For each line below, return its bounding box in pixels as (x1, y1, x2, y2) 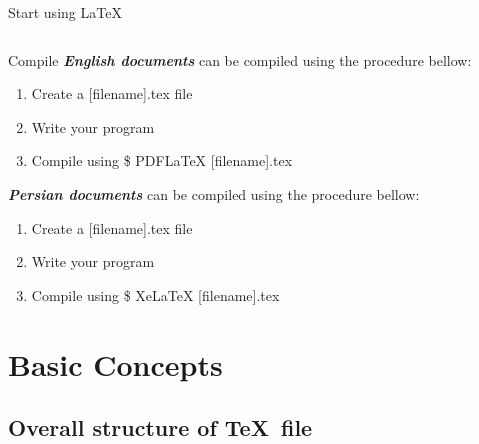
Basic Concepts (8, 343, 223, 384)
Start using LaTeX (8, 2, 122, 22)
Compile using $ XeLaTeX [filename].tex (31, 284, 280, 305)
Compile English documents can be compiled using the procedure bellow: (8, 49, 472, 70)
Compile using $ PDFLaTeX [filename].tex (31, 150, 293, 171)
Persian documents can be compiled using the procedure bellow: (8, 183, 420, 204)
